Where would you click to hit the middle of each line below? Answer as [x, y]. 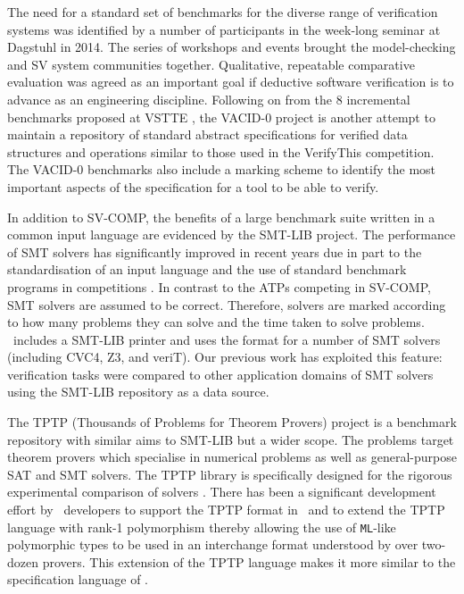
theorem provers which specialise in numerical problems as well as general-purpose [232, 457]
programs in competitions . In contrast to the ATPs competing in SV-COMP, [219, 286]
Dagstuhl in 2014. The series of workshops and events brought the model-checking [232, 47]
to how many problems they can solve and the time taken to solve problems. [216, 322]
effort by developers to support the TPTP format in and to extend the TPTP [226, 510]
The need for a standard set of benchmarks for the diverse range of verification [223, 12]
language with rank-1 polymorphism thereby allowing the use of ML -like [202, 527]
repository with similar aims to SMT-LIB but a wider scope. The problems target [231, 439]
